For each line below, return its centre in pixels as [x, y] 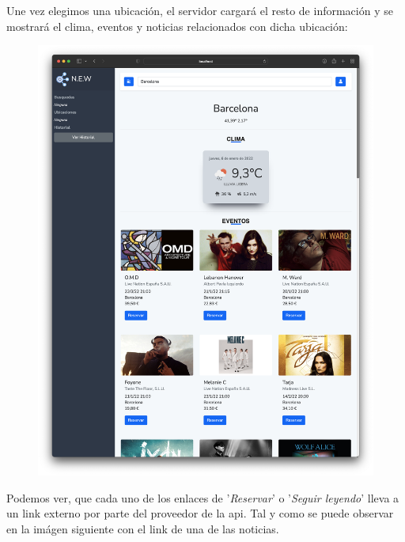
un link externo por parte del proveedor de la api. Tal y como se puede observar [200, 513]
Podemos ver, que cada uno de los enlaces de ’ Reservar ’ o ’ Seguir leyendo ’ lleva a [203, 497]
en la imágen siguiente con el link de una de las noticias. [143, 529]
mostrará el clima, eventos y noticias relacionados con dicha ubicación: [177, 26]
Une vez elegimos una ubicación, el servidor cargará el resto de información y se [200, 10]
